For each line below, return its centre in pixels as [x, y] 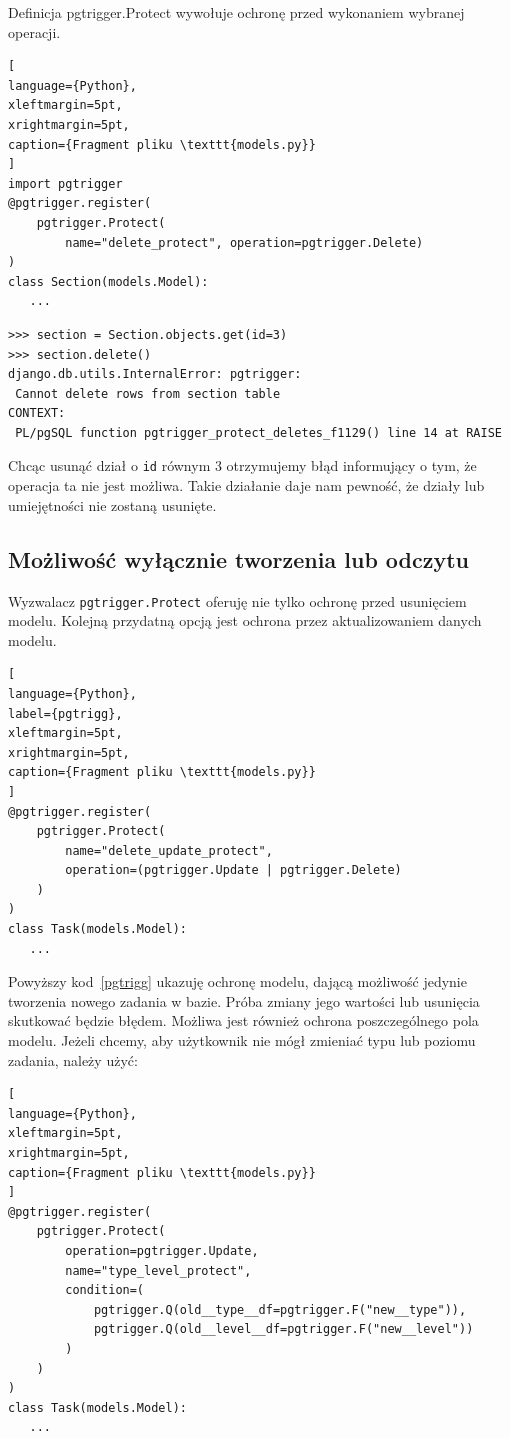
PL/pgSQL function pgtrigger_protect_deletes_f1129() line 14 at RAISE [258, 432]
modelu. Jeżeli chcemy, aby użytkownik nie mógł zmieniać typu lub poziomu [242, 1040]
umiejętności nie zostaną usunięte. [112, 504]
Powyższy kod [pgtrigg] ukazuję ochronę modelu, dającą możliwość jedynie [237, 981]
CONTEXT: [37, 413]
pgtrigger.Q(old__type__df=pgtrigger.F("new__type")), [280, 1309]
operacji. [34, 31]
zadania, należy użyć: [73, 1059]
